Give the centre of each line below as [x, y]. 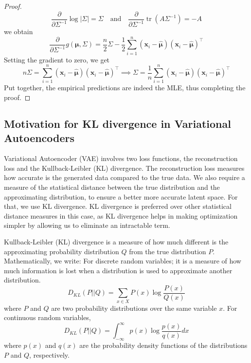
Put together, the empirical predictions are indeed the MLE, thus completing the [125, 88]
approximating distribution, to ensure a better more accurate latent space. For [121, 196]
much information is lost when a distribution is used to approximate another [118, 270]
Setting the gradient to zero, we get [57, 59]
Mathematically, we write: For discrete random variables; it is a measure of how [123, 261]
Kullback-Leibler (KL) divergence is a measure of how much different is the [116, 241]
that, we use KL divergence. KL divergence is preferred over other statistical [118, 206]
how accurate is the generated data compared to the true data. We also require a [125, 177]
